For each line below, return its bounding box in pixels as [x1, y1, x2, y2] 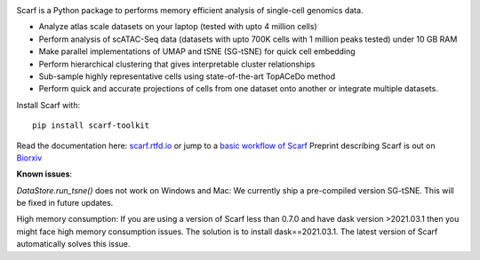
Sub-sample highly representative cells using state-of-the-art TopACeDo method [38, 71, 336, 82]
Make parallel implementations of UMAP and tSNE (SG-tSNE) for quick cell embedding [38, 46, 356, 57]
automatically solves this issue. [16, 239, 131, 249]
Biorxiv [16, 152, 43, 163]
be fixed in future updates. [16, 198, 114, 209]
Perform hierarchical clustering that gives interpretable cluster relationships [38, 59, 316, 69]
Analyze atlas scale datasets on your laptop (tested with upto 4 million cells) [38, 21, 317, 32]
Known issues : [16, 169, 73, 179]
